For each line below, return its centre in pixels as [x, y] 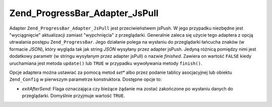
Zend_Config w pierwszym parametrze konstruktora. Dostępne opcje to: [86, 79]
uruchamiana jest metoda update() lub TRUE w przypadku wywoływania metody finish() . [106, 63]
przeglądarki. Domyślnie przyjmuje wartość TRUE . [74, 96]
